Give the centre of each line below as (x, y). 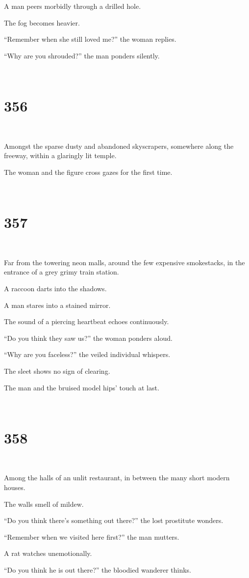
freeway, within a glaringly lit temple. (60, 155)
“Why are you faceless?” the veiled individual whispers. (87, 354)
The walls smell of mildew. (44, 504)
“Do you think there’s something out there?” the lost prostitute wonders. (114, 520)
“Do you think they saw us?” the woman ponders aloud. (88, 338)
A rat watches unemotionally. (48, 553)
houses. (15, 487)
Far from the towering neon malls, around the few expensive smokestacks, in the (124, 262)
